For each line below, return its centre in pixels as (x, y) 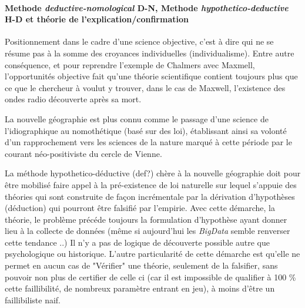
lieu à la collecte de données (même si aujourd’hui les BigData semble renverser (148, 231)
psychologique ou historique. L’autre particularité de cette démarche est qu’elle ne (152, 254)
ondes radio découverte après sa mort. (73, 99)
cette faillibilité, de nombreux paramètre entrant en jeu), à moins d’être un (140, 288)
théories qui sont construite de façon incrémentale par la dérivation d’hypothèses (150, 196)
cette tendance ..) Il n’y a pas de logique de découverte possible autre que (137, 242)
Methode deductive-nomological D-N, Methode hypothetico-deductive (147, 7)
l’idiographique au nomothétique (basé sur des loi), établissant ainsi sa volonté (146, 130)
